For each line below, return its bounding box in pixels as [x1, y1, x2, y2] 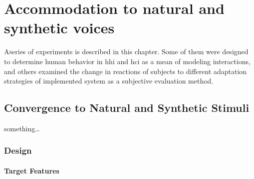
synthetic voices [4, 17, 115, 38]
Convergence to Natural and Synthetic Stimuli [4, 100, 250, 115]
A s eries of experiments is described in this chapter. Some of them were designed [4, 46, 249, 57]
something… [4, 123, 40, 133]
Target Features [4, 165, 59, 176]
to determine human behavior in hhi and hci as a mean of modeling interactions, [4, 56, 251, 66]
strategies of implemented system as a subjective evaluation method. [4, 76, 214, 86]
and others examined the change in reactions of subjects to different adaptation [4, 66, 247, 76]
